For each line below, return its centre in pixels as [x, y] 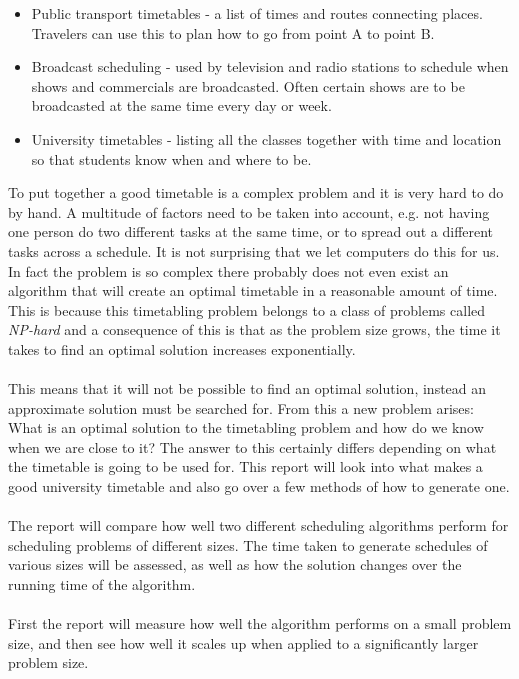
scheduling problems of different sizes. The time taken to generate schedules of [248, 544]
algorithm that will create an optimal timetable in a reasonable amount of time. [253, 290]
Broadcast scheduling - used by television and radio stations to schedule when [270, 66]
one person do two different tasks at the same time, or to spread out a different [251, 231]
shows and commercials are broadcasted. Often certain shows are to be [248, 85]
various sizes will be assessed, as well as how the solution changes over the [235, 564]
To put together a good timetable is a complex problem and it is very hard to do [256, 192]
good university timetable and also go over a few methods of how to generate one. [259, 486]
